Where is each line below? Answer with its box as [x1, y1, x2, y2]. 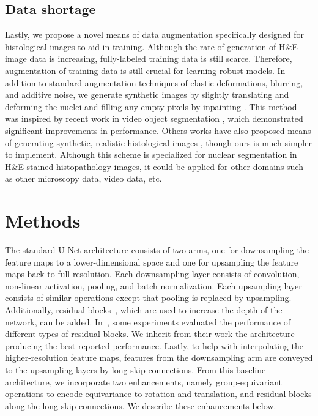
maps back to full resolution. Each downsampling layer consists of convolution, [5, 267, 300, 280]
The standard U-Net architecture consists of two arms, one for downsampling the [5, 243, 309, 256]
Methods [5, 208, 81, 233]
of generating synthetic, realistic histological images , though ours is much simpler [5, 136, 312, 149]
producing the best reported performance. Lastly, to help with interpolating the [5, 339, 303, 352]
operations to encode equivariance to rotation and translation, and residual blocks [5, 387, 312, 400]
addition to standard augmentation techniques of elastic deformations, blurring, [5, 76, 303, 89]
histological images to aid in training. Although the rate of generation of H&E [5, 40, 298, 53]
